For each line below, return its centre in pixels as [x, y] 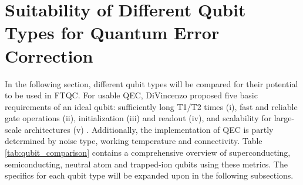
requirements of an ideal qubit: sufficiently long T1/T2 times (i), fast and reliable [151, 106]
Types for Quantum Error [112, 32]
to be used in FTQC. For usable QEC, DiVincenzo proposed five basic [131, 95]
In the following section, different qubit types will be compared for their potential [151, 83]
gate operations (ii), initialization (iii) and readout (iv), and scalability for [138, 118]
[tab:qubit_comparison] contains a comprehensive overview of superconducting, [148, 153]
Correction [49, 55]
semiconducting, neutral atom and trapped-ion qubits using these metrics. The [146, 164]
